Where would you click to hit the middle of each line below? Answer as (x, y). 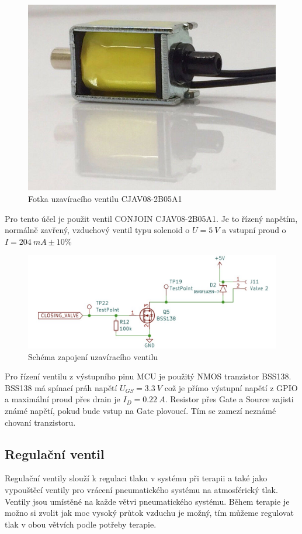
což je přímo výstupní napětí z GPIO (231, 387)
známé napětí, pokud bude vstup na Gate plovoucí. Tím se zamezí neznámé (140, 410)
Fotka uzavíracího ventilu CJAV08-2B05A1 (105, 199)
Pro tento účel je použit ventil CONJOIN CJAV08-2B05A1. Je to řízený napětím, (151, 218)
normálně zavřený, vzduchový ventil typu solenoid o (97, 230)
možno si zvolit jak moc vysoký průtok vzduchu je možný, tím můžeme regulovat (149, 513)
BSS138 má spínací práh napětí (61, 387)
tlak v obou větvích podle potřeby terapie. (81, 524)
